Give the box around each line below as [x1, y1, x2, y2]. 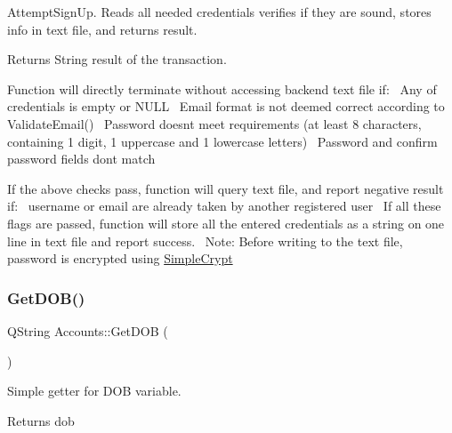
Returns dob [7, 411, 75, 429]
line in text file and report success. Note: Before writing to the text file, [7, 231, 403, 250]
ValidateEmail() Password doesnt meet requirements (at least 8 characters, [7, 114, 422, 132]
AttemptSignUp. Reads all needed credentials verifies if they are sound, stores [7, 3, 432, 20]
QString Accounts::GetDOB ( [7, 321, 168, 340]
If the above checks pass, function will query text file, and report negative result [7, 179, 444, 197]
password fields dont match [7, 149, 156, 168]
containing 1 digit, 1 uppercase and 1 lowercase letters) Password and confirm [7, 132, 438, 150]
